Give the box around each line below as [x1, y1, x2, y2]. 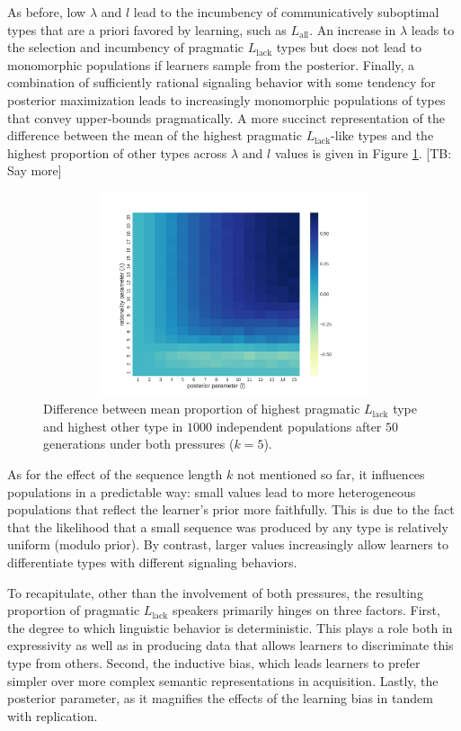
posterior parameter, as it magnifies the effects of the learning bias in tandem [7, 689, 433, 708]
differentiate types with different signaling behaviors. [7, 553, 297, 572]
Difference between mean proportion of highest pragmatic [43, 399, 360, 418]
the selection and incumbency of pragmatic [7, 38, 244, 57]
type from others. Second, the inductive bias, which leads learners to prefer [7, 654, 421, 673]
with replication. [7, 706, 98, 725]
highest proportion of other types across [7, 143, 227, 162]
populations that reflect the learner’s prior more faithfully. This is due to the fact [7, 500, 455, 519]
